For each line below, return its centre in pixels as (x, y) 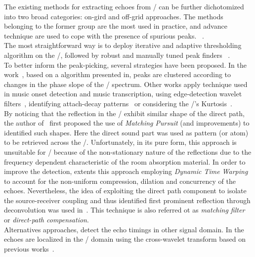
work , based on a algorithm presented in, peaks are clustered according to (118, 74)
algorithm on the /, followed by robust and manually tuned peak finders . (117, 55)
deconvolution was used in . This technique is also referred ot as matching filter (125, 210)
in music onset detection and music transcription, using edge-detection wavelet (123, 94)
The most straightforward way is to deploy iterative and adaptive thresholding (123, 45)
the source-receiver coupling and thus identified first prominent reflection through (127, 200)
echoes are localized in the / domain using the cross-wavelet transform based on (125, 239)
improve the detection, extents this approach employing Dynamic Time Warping (126, 171)
